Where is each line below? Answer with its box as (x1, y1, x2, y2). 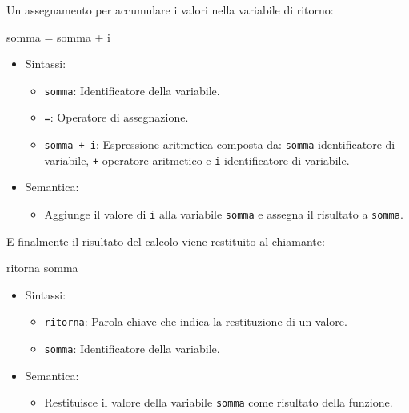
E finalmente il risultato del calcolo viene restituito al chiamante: (6, 232, 325, 249)
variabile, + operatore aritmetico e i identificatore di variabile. (44, 151, 350, 168)
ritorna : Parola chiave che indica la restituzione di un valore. (44, 313, 347, 330)
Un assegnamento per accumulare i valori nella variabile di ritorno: (6, 2, 334, 18)
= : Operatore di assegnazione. (44, 109, 189, 126)
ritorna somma (6, 259, 78, 276)
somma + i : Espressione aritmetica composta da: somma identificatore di (44, 136, 395, 153)
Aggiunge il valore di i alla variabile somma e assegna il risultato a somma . (44, 206, 403, 222)
